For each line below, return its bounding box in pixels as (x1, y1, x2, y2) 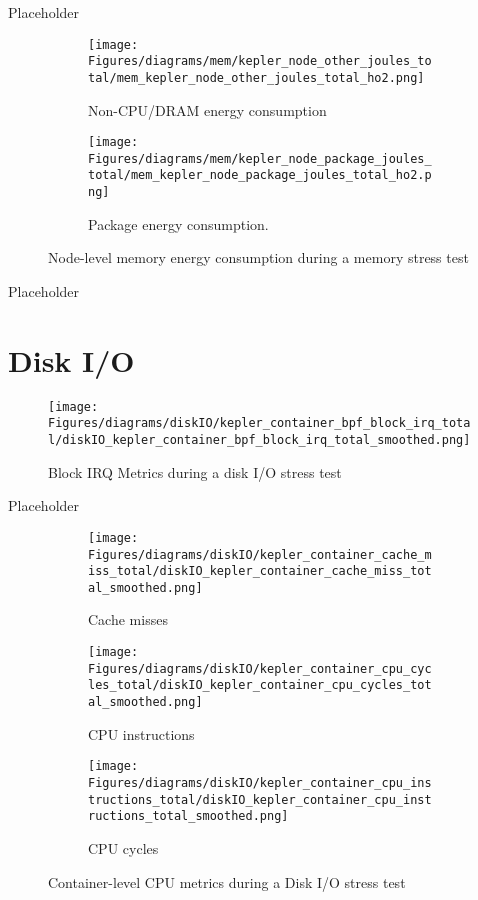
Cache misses (88, 609, 168, 630)
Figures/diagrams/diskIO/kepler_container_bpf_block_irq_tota (48, 416, 471, 431)
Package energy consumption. (88, 213, 269, 234)
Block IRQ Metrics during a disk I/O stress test (48, 461, 342, 482)
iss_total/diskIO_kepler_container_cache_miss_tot (88, 564, 432, 579)
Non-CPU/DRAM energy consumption (88, 99, 327, 120)
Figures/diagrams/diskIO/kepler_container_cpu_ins (88, 775, 432, 790)
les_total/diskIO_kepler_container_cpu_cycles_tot (88, 678, 432, 693)
